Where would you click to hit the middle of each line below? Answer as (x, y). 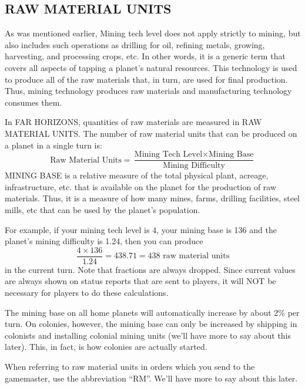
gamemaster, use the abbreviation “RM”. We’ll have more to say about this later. (151, 378)
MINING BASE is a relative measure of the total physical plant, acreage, (137, 175)
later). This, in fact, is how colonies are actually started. (106, 347)
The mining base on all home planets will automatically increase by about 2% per (152, 312)
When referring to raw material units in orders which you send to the (130, 366)
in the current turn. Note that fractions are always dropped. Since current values (150, 269)
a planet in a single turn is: (53, 145)
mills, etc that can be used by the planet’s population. (103, 209)
